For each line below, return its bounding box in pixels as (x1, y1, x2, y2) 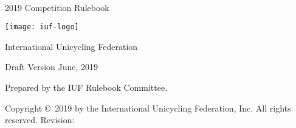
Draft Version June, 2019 (5, 60, 98, 73)
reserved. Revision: (5, 113, 75, 126)
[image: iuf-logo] (5, 23, 79, 32)
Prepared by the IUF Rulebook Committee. (5, 81, 168, 94)
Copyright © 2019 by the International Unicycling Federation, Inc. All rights (5, 101, 291, 114)
